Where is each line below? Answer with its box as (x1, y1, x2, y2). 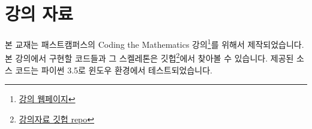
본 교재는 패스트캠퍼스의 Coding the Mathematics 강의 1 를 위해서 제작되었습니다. (5, 36, 304, 50)
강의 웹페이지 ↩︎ (19, 93, 76, 105)
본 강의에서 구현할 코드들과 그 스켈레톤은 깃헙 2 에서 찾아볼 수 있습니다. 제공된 (5, 50, 294, 64)
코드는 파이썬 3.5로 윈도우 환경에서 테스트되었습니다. (15, 63, 212, 76)
